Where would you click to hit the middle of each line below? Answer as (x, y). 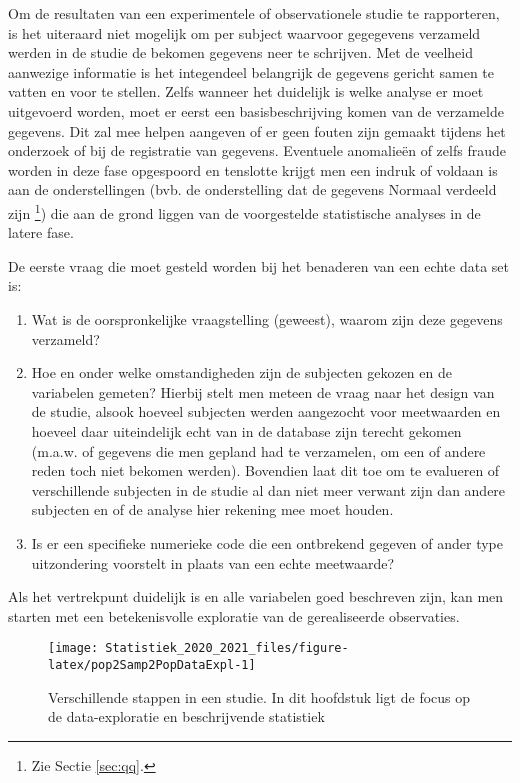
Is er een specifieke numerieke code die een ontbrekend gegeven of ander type (267, 542)
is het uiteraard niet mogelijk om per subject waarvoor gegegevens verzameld (244, 32)
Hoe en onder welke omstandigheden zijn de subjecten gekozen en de (241, 372)
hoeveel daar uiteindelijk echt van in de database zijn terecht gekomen (246, 430)
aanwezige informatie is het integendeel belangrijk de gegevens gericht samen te (251, 71)
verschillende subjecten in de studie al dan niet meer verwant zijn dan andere (268, 489)
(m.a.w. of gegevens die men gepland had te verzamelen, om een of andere (258, 450)
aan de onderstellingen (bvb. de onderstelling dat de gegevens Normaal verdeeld (252, 189)
